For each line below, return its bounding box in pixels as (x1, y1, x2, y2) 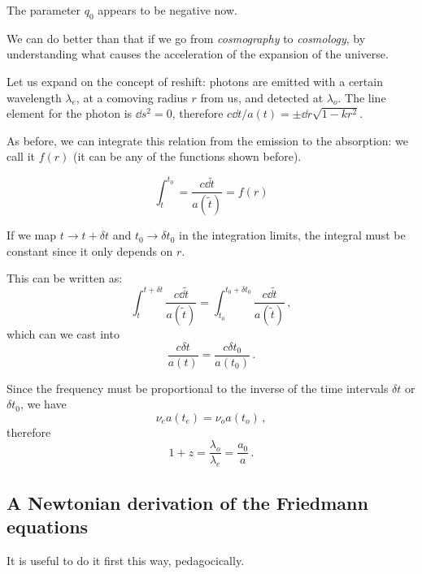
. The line (337, 88, 386, 106)
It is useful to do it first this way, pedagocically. (7, 551, 245, 568)
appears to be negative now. (98, 2, 237, 18)
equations (7, 514, 89, 539)
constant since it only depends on (7, 242, 173, 259)
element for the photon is (7, 105, 133, 122)
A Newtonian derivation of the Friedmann (7, 490, 368, 515)
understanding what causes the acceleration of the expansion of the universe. (7, 45, 389, 63)
